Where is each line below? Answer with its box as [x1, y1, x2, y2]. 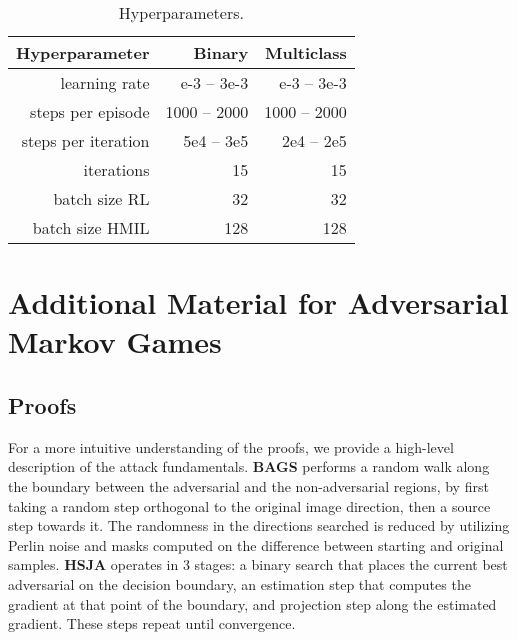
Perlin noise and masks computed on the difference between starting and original [8, 534, 504, 555]
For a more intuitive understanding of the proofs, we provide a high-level [8, 436, 454, 457]
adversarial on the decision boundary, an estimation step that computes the [8, 573, 471, 594]
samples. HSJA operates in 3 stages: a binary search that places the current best [8, 554, 508, 575]
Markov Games [8, 321, 222, 362]
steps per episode [30, 100, 150, 123]
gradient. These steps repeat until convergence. [8, 613, 296, 634]
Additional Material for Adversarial [8, 282, 509, 323]
